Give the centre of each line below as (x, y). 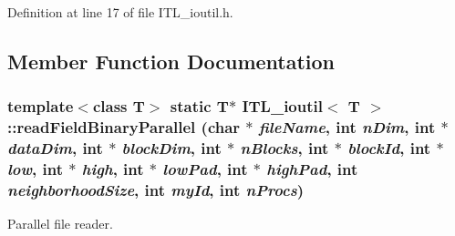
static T (199, 106)
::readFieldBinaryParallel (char (124, 127)
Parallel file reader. (60, 224)
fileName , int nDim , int (347, 127)
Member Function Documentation (171, 61)
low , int (36, 169)
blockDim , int (171, 148)
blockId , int (389, 148)
